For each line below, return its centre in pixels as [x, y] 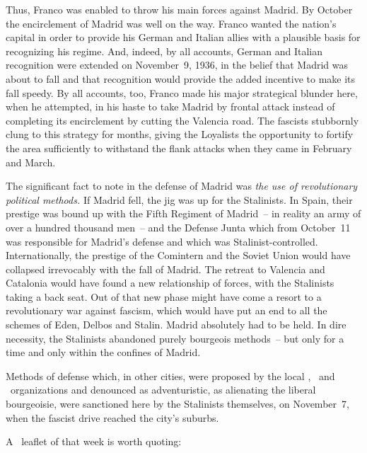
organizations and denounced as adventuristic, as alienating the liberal [163, 390]
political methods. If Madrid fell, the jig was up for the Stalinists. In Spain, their [179, 199]
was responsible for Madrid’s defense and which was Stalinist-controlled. [162, 241]
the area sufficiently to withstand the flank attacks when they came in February [179, 148]
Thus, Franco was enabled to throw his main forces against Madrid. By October [179, 9]
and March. [31, 162]
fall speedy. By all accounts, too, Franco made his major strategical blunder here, [182, 92]
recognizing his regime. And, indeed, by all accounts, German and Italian [164, 51]
